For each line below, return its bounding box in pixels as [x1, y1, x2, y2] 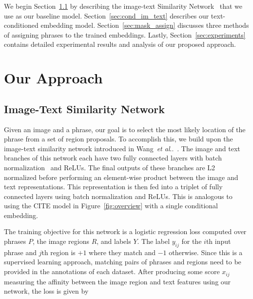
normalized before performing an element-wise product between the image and [4, 172, 238, 182]
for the [181, 236, 202, 246]
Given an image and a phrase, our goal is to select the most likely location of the [4, 124, 246, 134]
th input [206, 236, 231, 246]
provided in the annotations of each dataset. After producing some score [4, 266, 220, 277]
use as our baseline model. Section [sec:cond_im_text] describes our [4, 10, 209, 20]
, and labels [97, 236, 131, 246]
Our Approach [4, 68, 103, 88]
